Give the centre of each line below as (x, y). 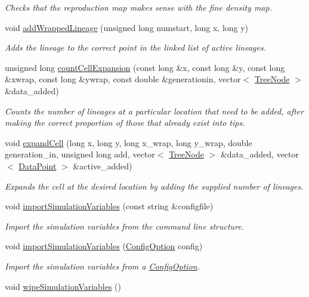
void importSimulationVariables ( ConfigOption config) (104, 246)
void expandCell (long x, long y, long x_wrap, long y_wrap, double (129, 142)
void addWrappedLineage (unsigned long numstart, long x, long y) (127, 27)
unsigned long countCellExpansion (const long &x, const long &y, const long (145, 67)
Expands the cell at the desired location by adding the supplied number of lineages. (154, 186)
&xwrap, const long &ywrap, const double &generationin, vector (123, 79)
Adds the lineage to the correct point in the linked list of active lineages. (136, 47)
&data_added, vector (260, 154)
